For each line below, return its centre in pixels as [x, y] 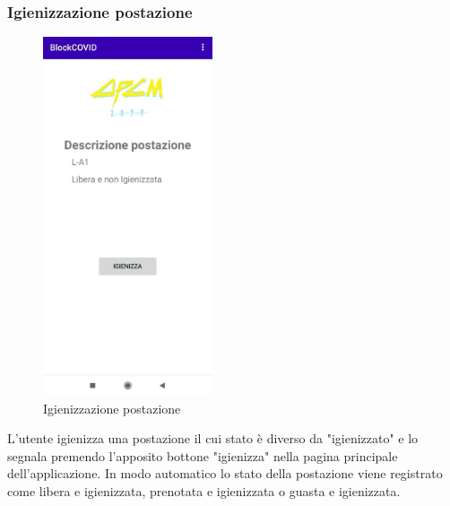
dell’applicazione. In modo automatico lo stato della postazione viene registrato [225, 473]
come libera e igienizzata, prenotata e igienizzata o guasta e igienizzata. [204, 490]
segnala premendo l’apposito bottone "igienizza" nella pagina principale [203, 455]
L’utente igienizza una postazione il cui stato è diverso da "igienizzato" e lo [213, 438]
